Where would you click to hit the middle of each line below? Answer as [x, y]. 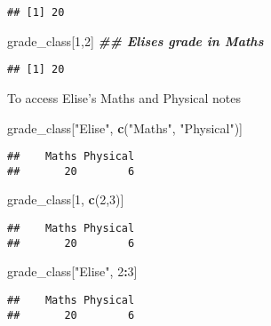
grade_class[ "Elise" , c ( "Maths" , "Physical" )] [125, 127]
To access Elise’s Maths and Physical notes [124, 97]
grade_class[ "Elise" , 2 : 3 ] [72, 271]
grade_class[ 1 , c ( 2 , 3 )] [66, 199]
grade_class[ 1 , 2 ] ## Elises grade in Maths [135, 40]
